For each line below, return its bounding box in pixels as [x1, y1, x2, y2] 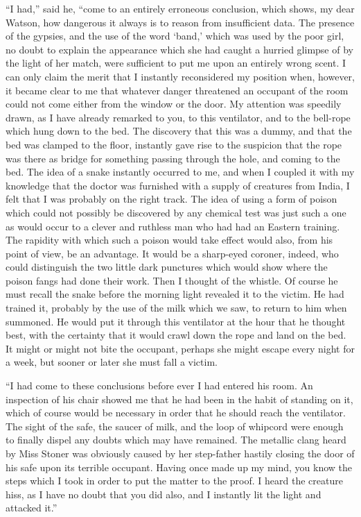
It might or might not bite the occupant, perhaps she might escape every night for [6, 341, 355, 355]
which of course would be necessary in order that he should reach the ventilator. [6, 405, 346, 420]
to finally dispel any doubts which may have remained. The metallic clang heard [6, 432, 346, 447]
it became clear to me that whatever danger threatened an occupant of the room [6, 83, 349, 97]
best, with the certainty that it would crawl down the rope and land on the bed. [6, 328, 346, 342]
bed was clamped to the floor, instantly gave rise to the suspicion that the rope [6, 137, 342, 151]
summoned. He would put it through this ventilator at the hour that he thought [6, 314, 346, 328]
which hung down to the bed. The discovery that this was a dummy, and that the [6, 124, 352, 138]
